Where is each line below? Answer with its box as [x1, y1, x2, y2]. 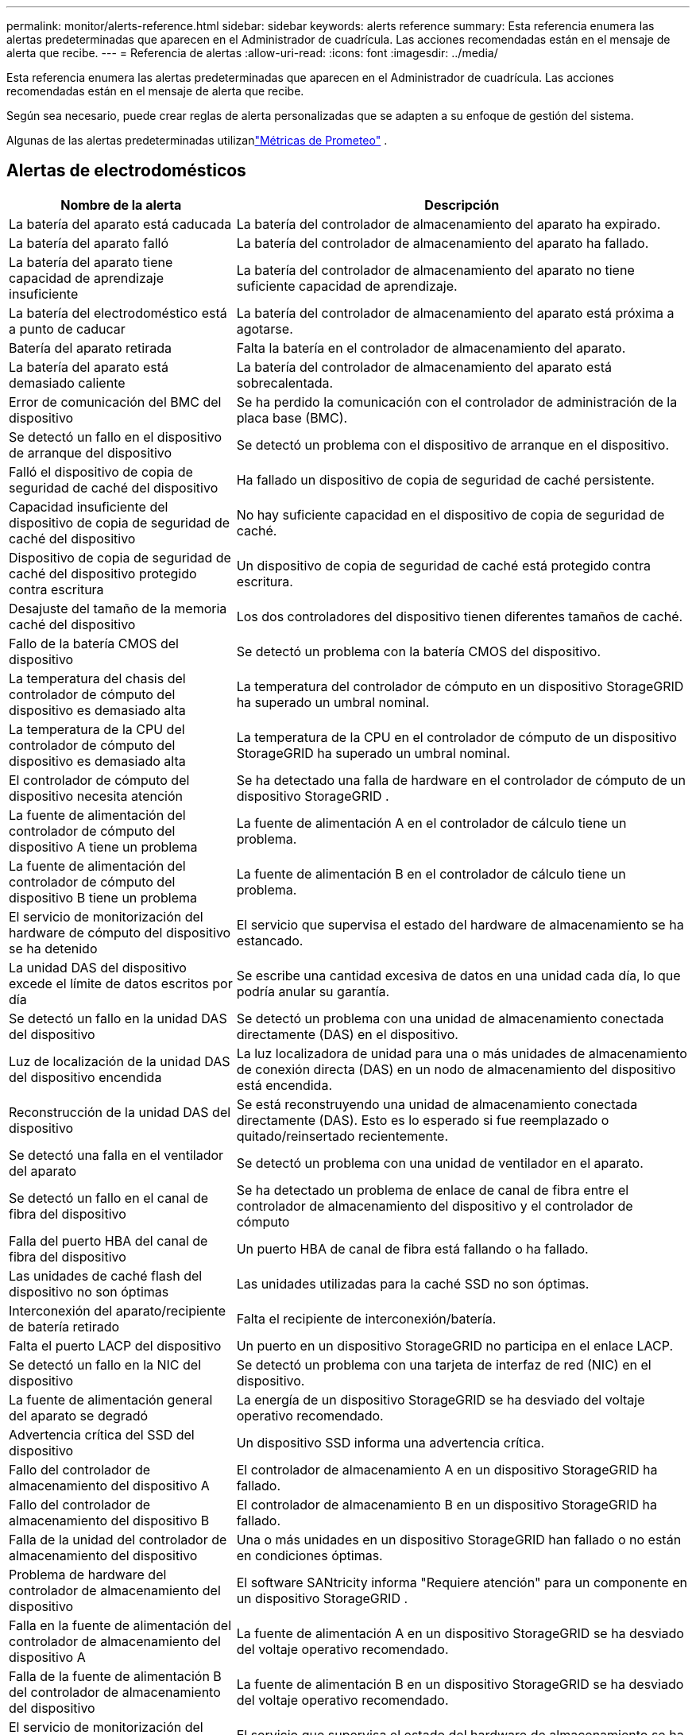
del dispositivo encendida [9, 1068, 162, 1085]
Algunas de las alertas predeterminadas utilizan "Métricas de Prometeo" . [6, 133, 388, 147]
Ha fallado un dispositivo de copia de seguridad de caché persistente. [236, 471, 655, 488]
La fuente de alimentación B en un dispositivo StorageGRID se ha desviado [236, 1675, 684, 1692]
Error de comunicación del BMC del [9, 393, 222, 410]
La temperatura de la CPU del [9, 721, 185, 737]
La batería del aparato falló [9, 234, 169, 251]
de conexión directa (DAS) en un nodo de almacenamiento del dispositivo [236, 1061, 676, 1077]
